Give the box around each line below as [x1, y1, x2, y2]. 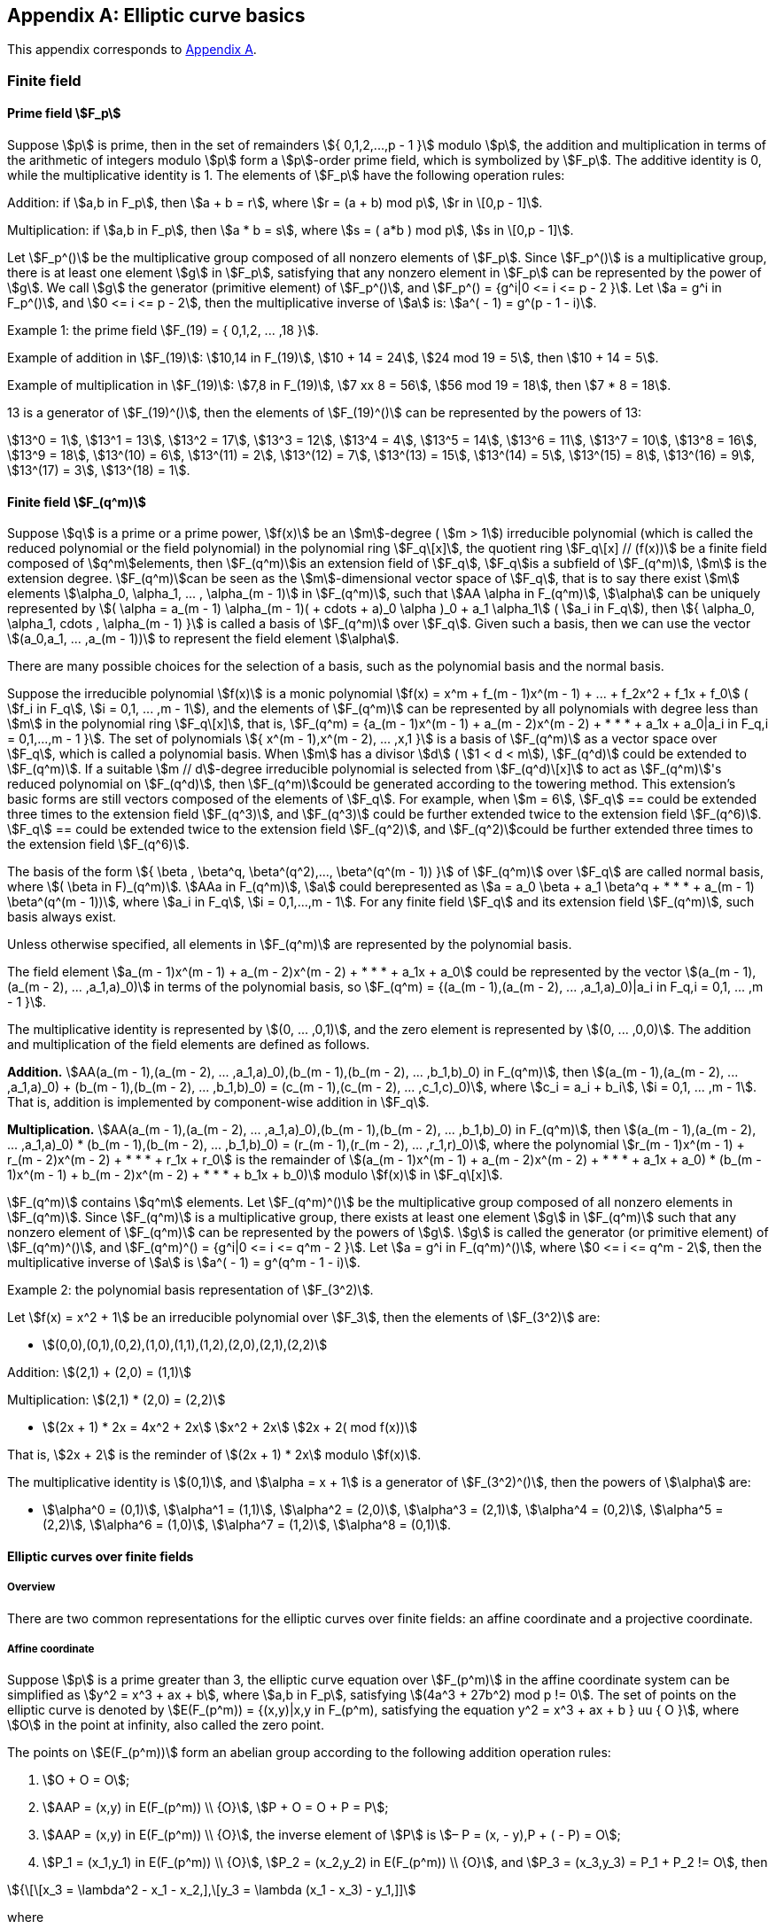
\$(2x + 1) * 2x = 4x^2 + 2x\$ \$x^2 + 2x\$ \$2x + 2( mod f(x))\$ [43, 1420, 417, 1435]
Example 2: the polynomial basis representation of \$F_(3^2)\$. [7, 1282, 374, 1298]
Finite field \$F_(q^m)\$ [7, 494, 147, 509]
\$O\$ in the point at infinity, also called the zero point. [7, 1717, 324, 1733]
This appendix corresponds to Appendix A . [7, 42, 257, 58]
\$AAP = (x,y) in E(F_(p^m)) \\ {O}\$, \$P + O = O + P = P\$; [43, 1800, 389, 1816]
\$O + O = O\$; [43, 1772, 130, 1788]
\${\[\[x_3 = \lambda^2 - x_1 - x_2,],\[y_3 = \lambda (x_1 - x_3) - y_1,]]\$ [7, 1882, 416, 1898]
